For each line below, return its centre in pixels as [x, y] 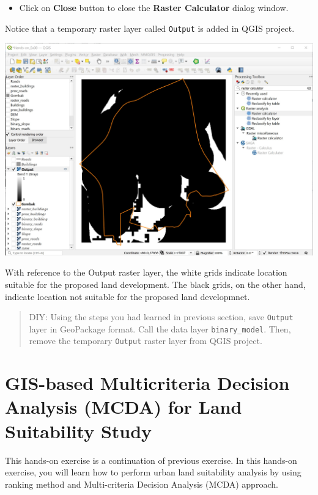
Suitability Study [79, 431]
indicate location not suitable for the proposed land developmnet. [128, 296]
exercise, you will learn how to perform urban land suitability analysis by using [153, 472]
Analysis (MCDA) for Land [124, 407]
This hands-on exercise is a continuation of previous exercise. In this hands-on [151, 460]
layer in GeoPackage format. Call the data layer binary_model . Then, [160, 328]
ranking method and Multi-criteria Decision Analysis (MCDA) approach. [142, 484]
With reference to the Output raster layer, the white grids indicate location [146, 272]
